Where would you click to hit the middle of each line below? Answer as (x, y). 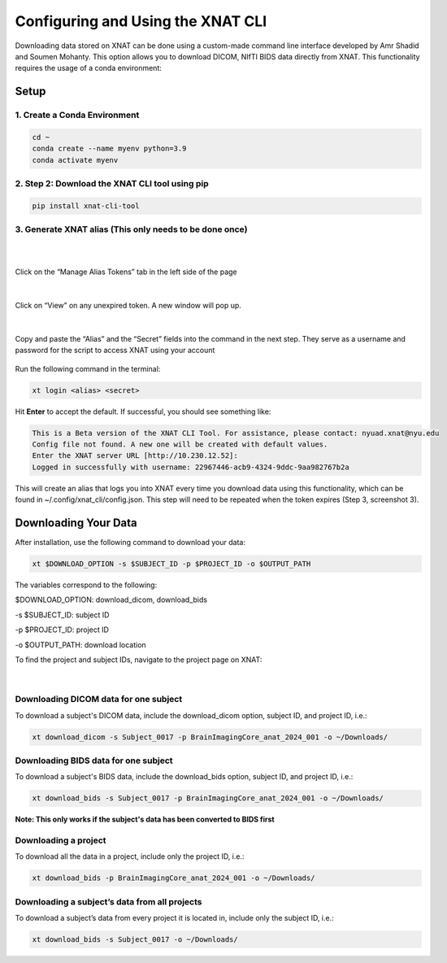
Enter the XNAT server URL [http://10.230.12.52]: (135, 456)
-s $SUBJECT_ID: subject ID (62, 615)
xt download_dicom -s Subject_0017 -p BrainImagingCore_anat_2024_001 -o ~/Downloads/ (210, 737)
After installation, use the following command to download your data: (130, 543)
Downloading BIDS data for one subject (94, 760)
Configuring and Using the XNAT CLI (141, 21)
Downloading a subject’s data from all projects (108, 901)
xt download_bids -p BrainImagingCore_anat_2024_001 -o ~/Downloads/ (174, 878)
